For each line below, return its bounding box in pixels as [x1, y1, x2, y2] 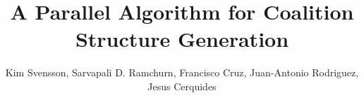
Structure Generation [75, 24, 289, 53]
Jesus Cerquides [147, 78, 217, 93]
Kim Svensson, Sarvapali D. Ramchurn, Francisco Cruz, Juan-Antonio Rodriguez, [5, 65, 359, 80]
